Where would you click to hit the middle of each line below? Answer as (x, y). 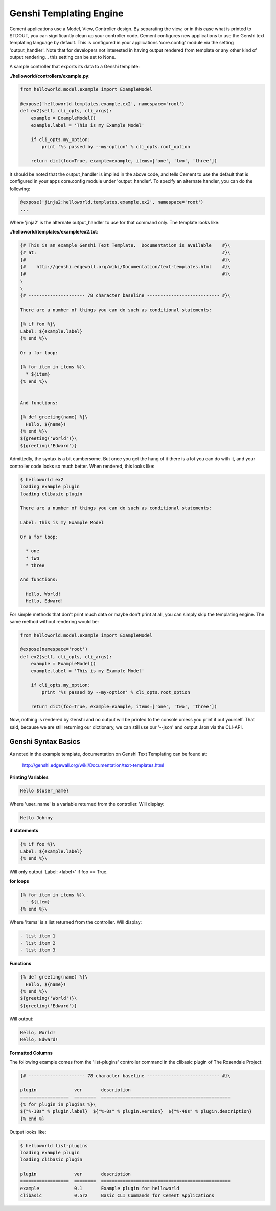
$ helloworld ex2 (42, 480)
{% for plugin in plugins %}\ (58, 1104)
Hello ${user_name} (44, 790)
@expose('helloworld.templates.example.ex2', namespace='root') (102, 104)
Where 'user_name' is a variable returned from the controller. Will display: (87, 804)
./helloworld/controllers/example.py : (50, 76)
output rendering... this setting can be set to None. (63, 57)
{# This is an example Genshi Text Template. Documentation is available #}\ (125, 246)
